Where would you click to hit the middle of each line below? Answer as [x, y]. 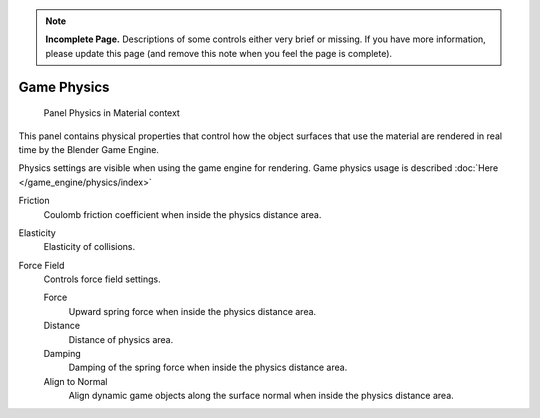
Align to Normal [75, 381]
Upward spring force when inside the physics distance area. [192, 311]
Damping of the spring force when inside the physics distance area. [208, 367]
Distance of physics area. [121, 339]
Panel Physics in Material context [111, 113]
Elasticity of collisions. [89, 247]
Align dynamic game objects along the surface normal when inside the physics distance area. [261, 396]
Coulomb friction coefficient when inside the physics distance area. [182, 214]
